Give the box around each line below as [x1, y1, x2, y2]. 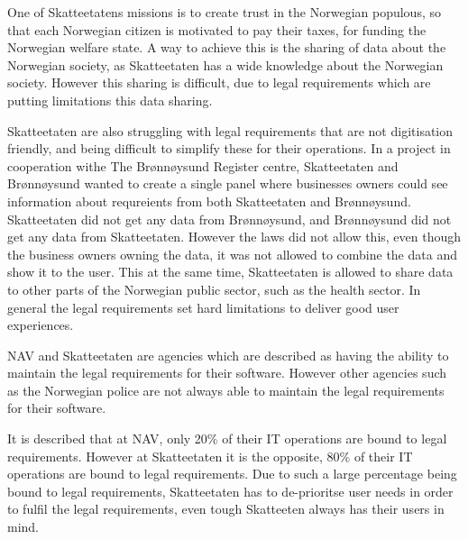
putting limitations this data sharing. [7, 90, 213, 109]
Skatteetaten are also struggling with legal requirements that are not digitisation [7, 121, 454, 140]
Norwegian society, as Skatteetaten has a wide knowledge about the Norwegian [7, 55, 444, 74]
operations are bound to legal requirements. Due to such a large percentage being [7, 464, 457, 483]
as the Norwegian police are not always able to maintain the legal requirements [7, 380, 445, 399]
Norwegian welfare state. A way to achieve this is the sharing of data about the [7, 38, 446, 57]
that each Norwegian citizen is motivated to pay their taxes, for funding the [7, 20, 427, 39]
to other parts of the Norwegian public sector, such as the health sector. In [7, 279, 421, 298]
